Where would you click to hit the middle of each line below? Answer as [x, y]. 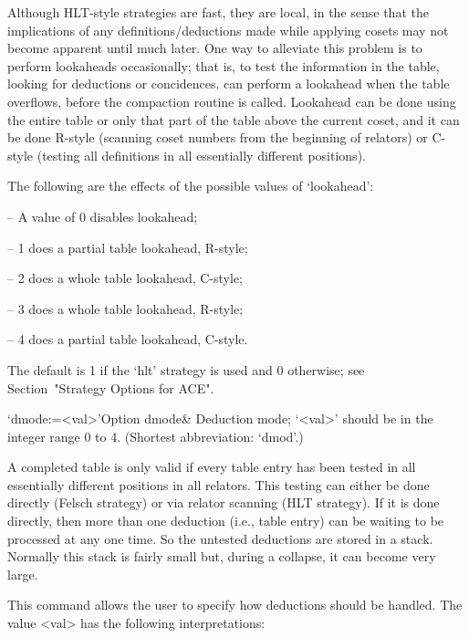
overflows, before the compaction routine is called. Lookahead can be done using [232, 101]
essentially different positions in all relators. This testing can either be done [219, 484]
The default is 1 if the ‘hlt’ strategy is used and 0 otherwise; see [186, 369]
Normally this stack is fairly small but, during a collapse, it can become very [222, 556]
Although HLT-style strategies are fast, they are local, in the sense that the [218, 12]
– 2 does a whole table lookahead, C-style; [125, 278]
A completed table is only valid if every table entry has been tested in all [212, 467]
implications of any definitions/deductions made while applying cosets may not [228, 30]
